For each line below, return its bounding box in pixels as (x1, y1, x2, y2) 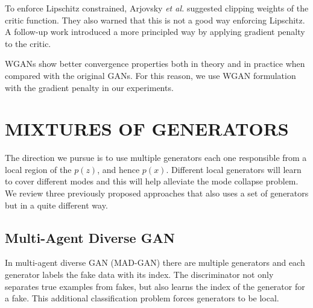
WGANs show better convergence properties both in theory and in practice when (5, 57, 305, 70)
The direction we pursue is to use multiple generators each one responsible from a (5, 151, 307, 164)
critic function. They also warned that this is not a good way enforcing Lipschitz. (5, 13, 305, 26)
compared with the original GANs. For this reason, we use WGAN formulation (5, 69, 296, 81)
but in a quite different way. (5, 198, 108, 211)
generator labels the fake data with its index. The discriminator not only (5, 268, 274, 281)
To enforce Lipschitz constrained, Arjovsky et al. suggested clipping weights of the (5, 2, 309, 14)
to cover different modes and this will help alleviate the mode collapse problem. (5, 175, 299, 187)
